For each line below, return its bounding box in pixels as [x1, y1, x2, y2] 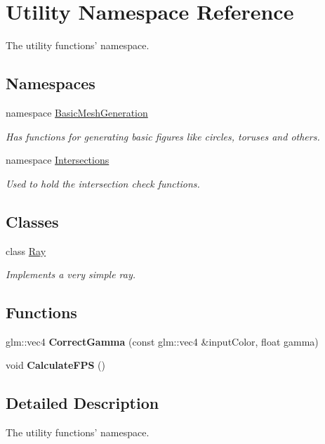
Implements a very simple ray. [6, 267, 136, 282]
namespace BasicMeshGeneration [6, 105, 148, 119]
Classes [6, 210, 59, 232]
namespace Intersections [6, 152, 110, 167]
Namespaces [6, 72, 95, 94]
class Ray [6, 243, 46, 258]
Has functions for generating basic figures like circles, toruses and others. [6, 129, 320, 143]
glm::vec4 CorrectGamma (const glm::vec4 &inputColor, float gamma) [6, 334, 319, 348]
